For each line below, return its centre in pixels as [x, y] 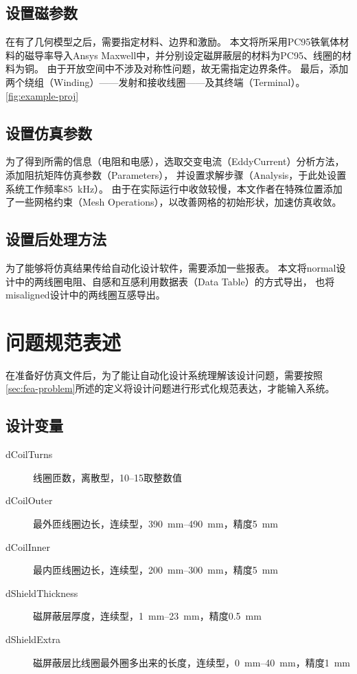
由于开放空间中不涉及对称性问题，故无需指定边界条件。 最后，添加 [198, 68]
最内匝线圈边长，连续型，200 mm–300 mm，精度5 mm [156, 570]
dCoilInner [28, 546]
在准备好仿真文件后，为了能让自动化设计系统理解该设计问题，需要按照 [164, 374]
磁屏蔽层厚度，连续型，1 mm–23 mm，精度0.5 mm [147, 616]
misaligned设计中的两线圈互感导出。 [85, 295]
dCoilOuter [29, 500]
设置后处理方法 [56, 239]
